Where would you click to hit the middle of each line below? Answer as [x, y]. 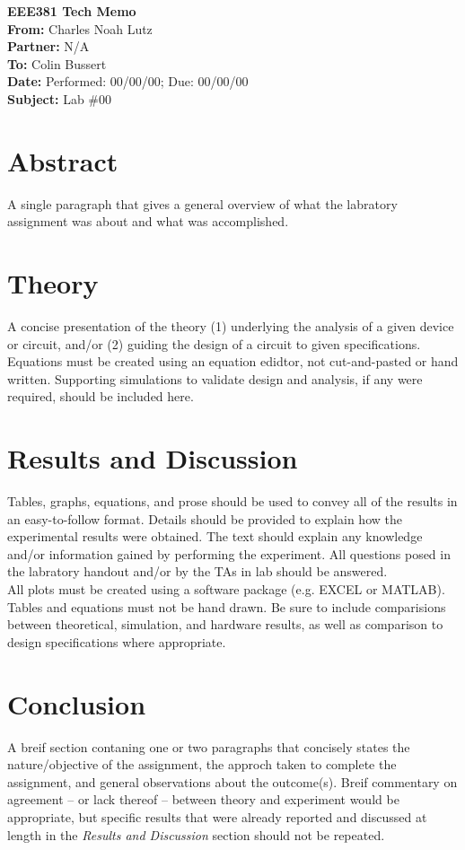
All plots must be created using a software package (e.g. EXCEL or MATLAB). [226, 589]
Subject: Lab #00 [59, 98]
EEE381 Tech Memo [72, 11]
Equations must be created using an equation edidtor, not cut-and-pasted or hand [233, 361]
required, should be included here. [101, 396]
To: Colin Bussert [57, 63]
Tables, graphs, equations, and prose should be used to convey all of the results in [232, 501]
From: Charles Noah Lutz [80, 28]
